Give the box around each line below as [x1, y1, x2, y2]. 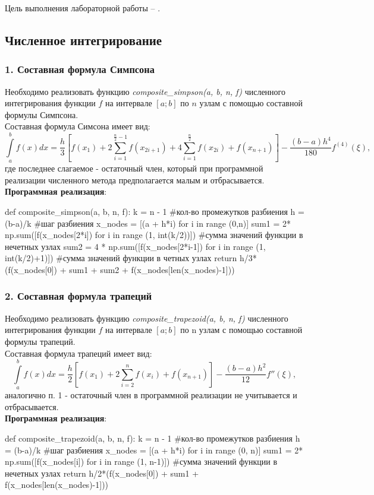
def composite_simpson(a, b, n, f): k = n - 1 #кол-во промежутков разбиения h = [5, 205, 304, 217]
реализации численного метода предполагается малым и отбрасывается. [5, 173, 265, 186]
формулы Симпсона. [5, 108, 78, 120]
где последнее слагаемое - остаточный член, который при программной [5, 162, 263, 174]
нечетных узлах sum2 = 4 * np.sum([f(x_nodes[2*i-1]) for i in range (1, [5, 240, 266, 252]
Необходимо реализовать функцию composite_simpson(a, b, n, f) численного [5, 85, 286, 97]
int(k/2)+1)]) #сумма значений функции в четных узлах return [5, 252, 237, 264]
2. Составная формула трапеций [5, 288, 152, 303]
